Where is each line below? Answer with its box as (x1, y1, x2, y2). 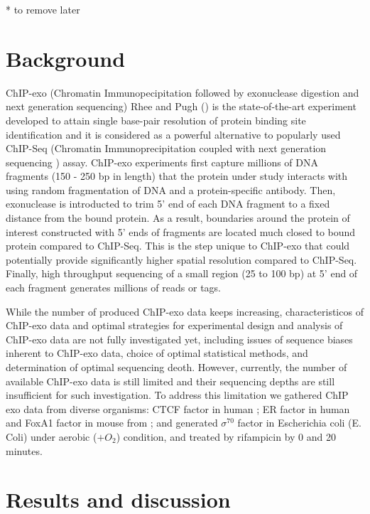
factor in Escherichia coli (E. (237, 415, 361, 430)
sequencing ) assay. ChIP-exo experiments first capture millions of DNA (6, 154, 319, 169)
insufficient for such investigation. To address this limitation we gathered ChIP (6, 387, 349, 402)
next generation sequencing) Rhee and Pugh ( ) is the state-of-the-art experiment (6, 99, 357, 114)
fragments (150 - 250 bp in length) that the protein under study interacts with (6, 168, 348, 183)
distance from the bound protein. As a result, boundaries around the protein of (6, 210, 350, 225)
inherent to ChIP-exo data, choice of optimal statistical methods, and (6, 346, 308, 360)
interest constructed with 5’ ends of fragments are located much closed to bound (6, 224, 356, 239)
